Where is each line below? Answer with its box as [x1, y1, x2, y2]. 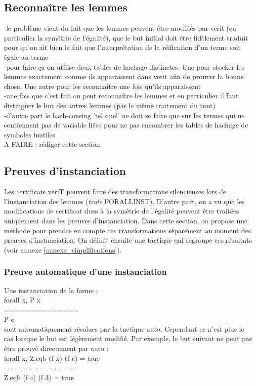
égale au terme [4, 51, 48, 62]
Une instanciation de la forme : [4, 285, 98, 295]
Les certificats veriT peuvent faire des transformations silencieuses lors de [4, 186, 226, 197]
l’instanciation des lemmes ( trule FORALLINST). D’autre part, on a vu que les [4, 196, 245, 206]
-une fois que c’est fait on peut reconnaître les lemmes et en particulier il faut [4, 90, 239, 101]
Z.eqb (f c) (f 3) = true [4, 372, 74, 382]
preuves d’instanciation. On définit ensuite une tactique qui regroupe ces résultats [4, 235, 252, 245]
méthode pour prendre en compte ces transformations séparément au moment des [4, 225, 251, 235]
